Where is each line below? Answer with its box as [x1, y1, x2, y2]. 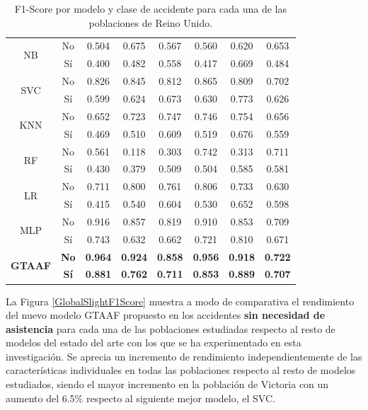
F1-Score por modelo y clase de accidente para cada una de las [14, 1, 287, 16]
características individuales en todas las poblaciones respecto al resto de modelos [6, 363, 356, 377]
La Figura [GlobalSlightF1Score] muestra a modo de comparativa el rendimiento [6, 293, 355, 308]
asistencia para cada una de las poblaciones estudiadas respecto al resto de [6, 321, 335, 336]
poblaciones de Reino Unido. [88, 15, 213, 30]
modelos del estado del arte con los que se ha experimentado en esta [6, 335, 301, 350]
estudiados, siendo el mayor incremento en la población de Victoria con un [6, 377, 329, 392]
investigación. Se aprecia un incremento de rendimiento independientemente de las [6, 348, 362, 363]
